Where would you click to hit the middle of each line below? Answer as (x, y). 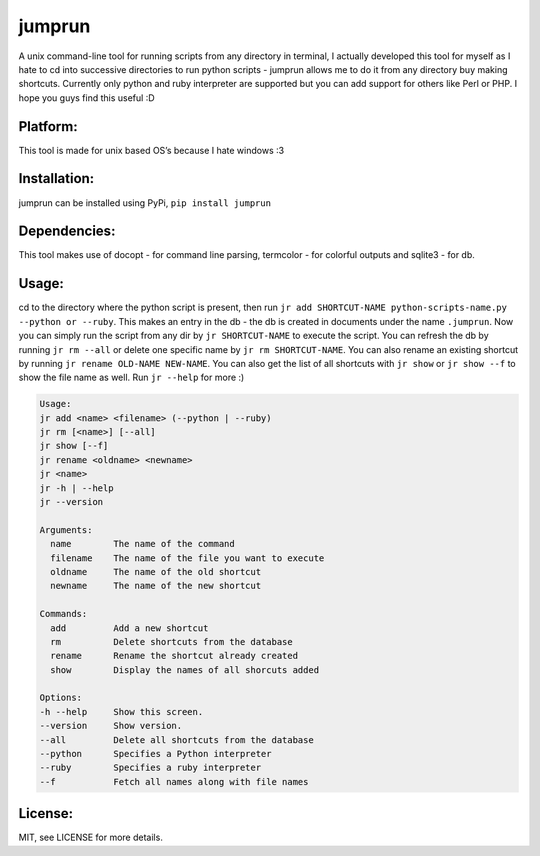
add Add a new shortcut (129, 628)
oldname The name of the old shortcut (156, 571)
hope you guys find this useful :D (86, 97)
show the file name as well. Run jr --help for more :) (131, 377)
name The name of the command (142, 544)
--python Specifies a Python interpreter (155, 754)
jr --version (71, 502)
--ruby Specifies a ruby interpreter (150, 768)
